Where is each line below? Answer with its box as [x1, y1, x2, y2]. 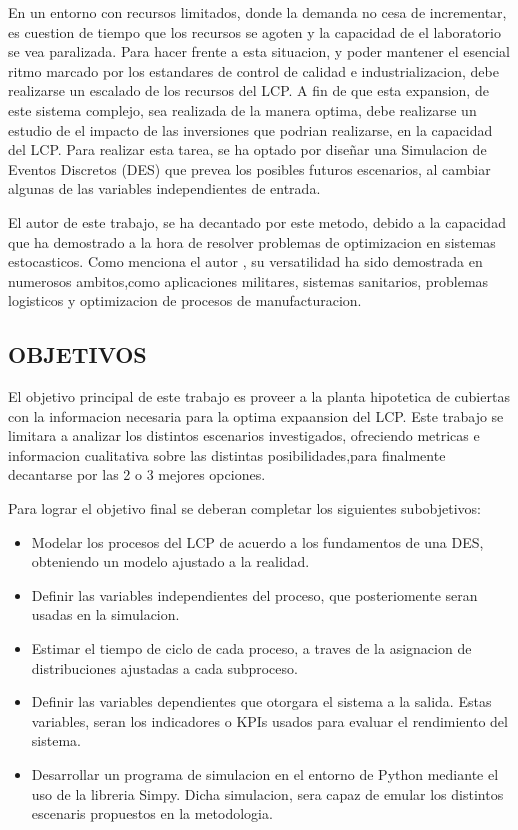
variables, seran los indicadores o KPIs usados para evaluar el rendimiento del [31, 710, 508, 731]
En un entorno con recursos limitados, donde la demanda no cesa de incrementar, [8, 2, 507, 22]
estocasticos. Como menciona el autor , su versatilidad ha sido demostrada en [8, 251, 483, 272]
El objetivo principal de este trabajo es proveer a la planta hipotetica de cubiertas [8, 386, 510, 407]
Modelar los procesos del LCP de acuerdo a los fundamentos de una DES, [31, 531, 484, 552]
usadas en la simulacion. [31, 604, 180, 625]
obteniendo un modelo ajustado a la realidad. [31, 551, 310, 572]
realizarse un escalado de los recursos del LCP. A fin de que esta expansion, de [8, 80, 489, 101]
